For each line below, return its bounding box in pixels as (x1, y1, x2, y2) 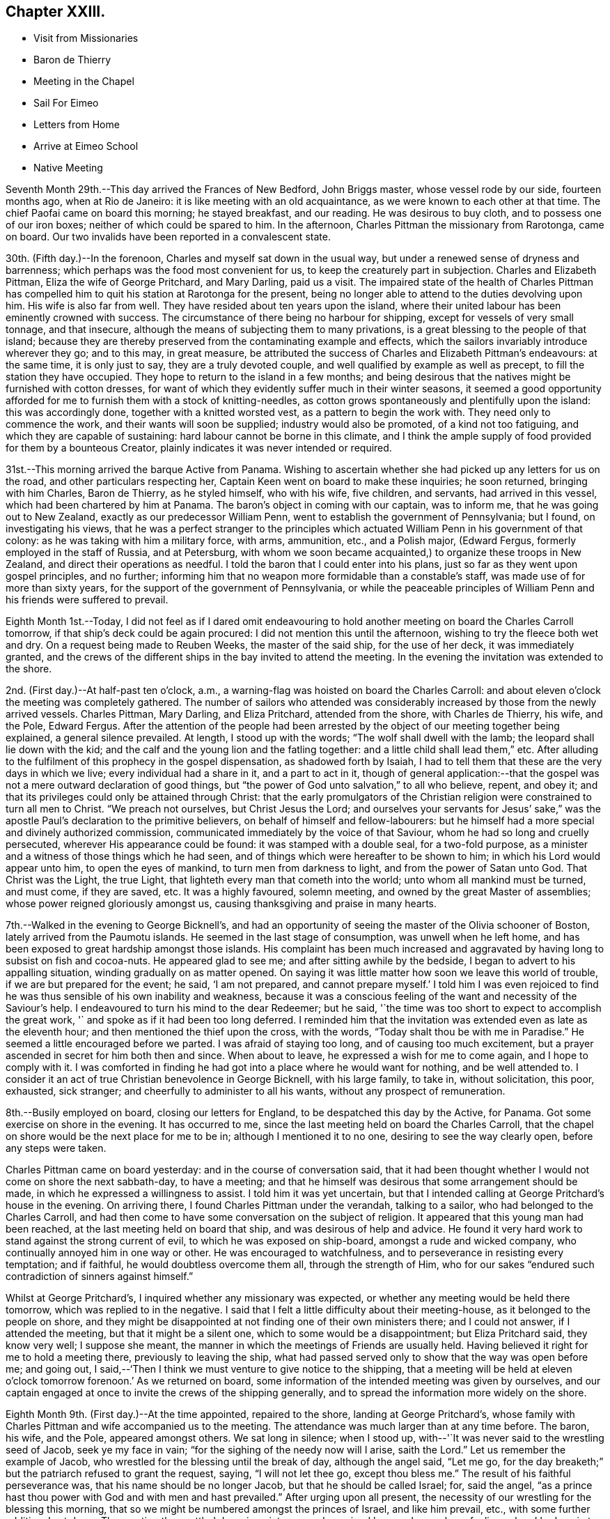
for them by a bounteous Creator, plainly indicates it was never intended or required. (6, 442, 392, 454)
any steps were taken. (6, 1142, 107, 1155)
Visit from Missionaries (33, 32, 139, 45)
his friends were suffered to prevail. (6, 594, 169, 606)
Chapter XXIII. (6, 3, 106, 20)
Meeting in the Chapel (33, 75, 134, 88)
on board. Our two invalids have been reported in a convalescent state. (6, 231, 331, 243)
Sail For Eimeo (33, 97, 99, 109)
